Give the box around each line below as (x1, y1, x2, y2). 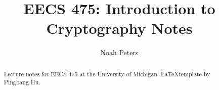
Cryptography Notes (46, 18, 193, 38)
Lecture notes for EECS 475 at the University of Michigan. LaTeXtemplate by (4, 69, 210, 78)
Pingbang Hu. (4, 78, 40, 86)
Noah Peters (100, 47, 139, 58)
